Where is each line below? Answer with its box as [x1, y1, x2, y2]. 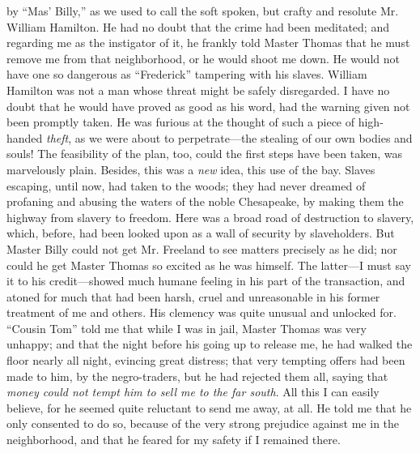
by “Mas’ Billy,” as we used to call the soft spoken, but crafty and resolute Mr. [6, 2, 399, 19]
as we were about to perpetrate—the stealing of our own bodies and [74, 129, 413, 146]
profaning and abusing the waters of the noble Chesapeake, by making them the [6, 193, 404, 210]
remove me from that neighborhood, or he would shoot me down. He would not [6, 49, 400, 66]
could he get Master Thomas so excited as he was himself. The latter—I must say [6, 256, 411, 273]
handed [6, 129, 43, 146]
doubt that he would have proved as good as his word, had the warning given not [6, 97, 410, 114]
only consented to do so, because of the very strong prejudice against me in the [6, 415, 400, 432]
